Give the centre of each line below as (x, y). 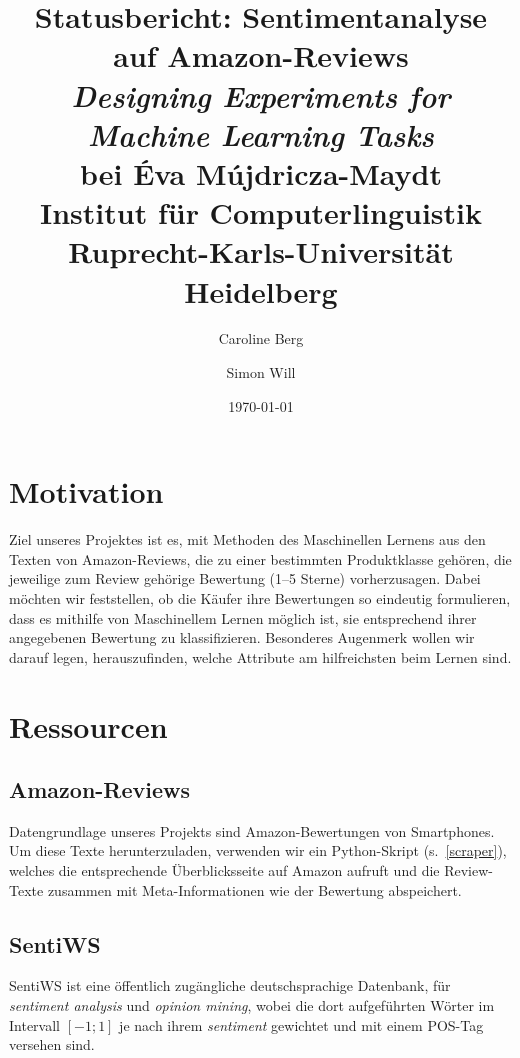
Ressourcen (88, 725)
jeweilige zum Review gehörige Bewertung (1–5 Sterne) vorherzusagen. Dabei (245, 578)
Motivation (86, 491)
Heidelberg (261, 290)
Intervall (34, 1024)
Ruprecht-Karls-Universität (261, 251)
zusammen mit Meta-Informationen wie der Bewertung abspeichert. (254, 889)
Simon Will (261, 372)
